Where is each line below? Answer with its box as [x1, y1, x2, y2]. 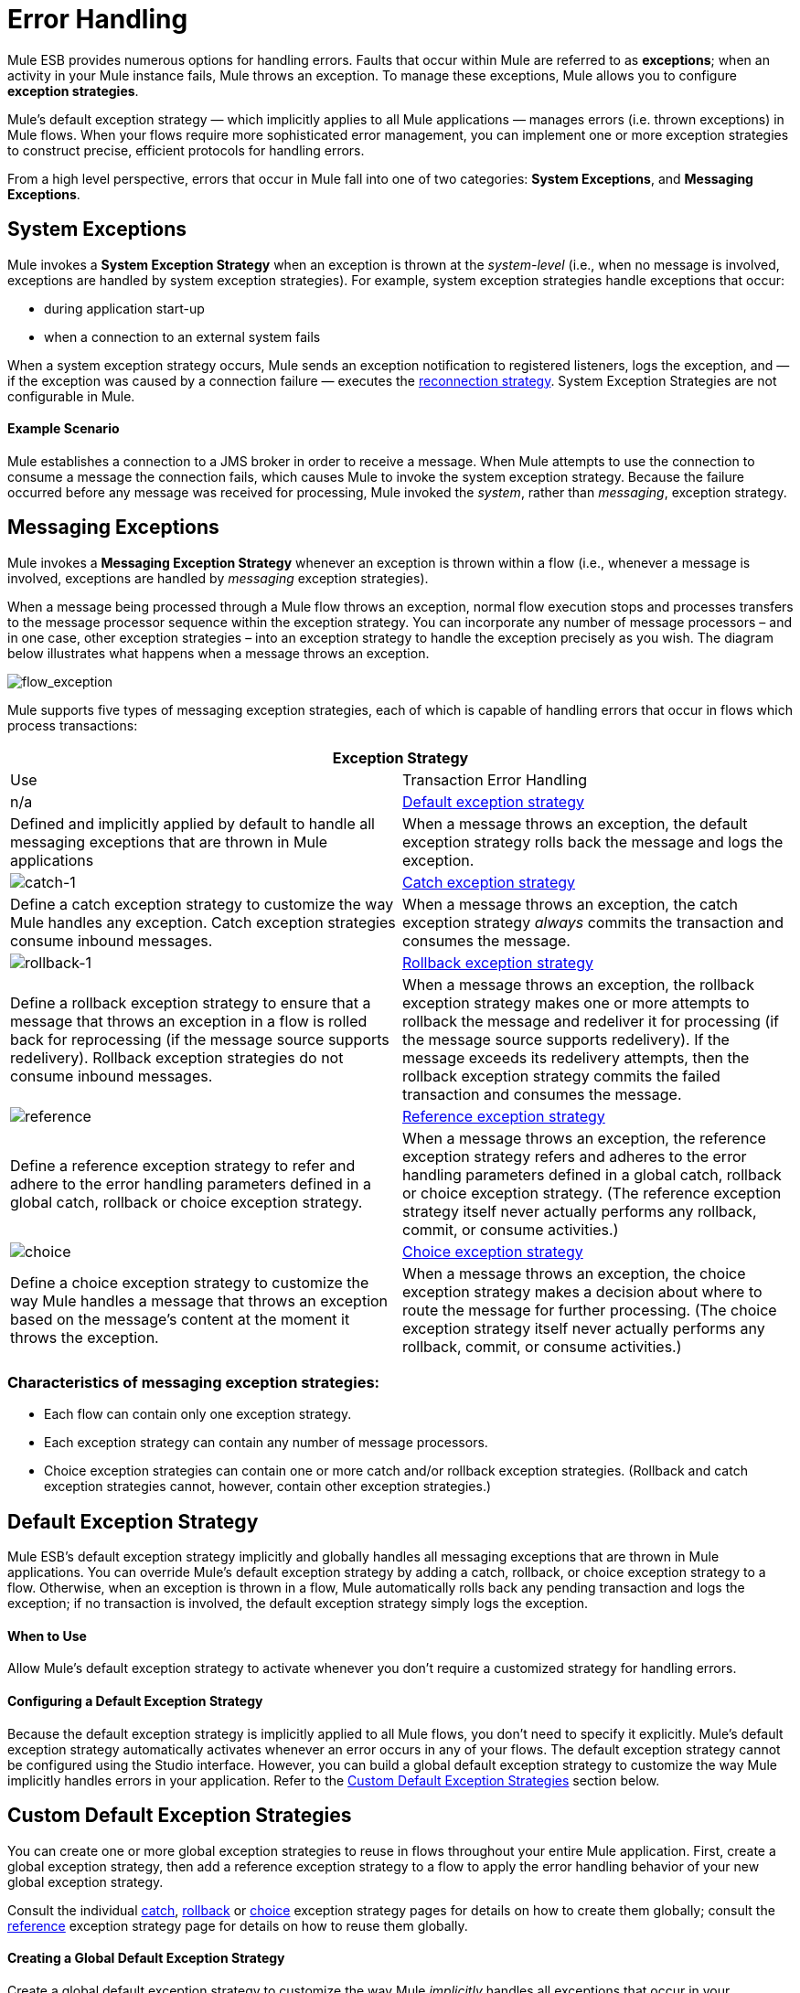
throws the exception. [10, 1327, 159, 1347]
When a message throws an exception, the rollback [402, 975, 754, 994]
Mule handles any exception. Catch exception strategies [10, 912, 396, 932]
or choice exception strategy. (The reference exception [402, 1183, 782, 1202]
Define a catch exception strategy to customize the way [10, 894, 394, 913]
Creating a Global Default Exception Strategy [7, 1950, 285, 1966]
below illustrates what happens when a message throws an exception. [7, 645, 430, 661]
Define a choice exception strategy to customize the [10, 1273, 369, 1292]
